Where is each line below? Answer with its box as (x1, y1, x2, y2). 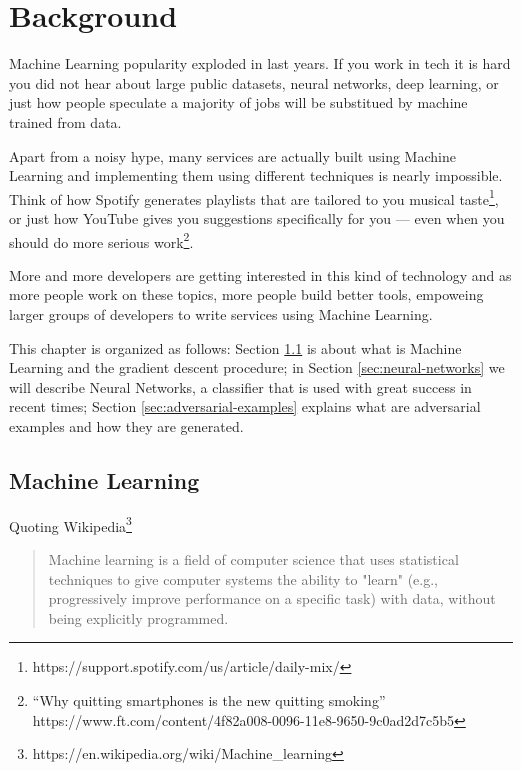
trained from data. (9, 111, 122, 132)
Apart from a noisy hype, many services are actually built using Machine (9, 145, 456, 166)
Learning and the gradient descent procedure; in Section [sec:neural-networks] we (9, 357, 505, 378)
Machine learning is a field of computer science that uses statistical (48, 548, 459, 569)
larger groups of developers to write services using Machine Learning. (9, 303, 433, 324)
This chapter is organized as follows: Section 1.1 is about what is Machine (9, 337, 462, 358)
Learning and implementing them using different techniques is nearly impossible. (9, 165, 503, 186)
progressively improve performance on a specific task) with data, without (48, 588, 496, 609)
